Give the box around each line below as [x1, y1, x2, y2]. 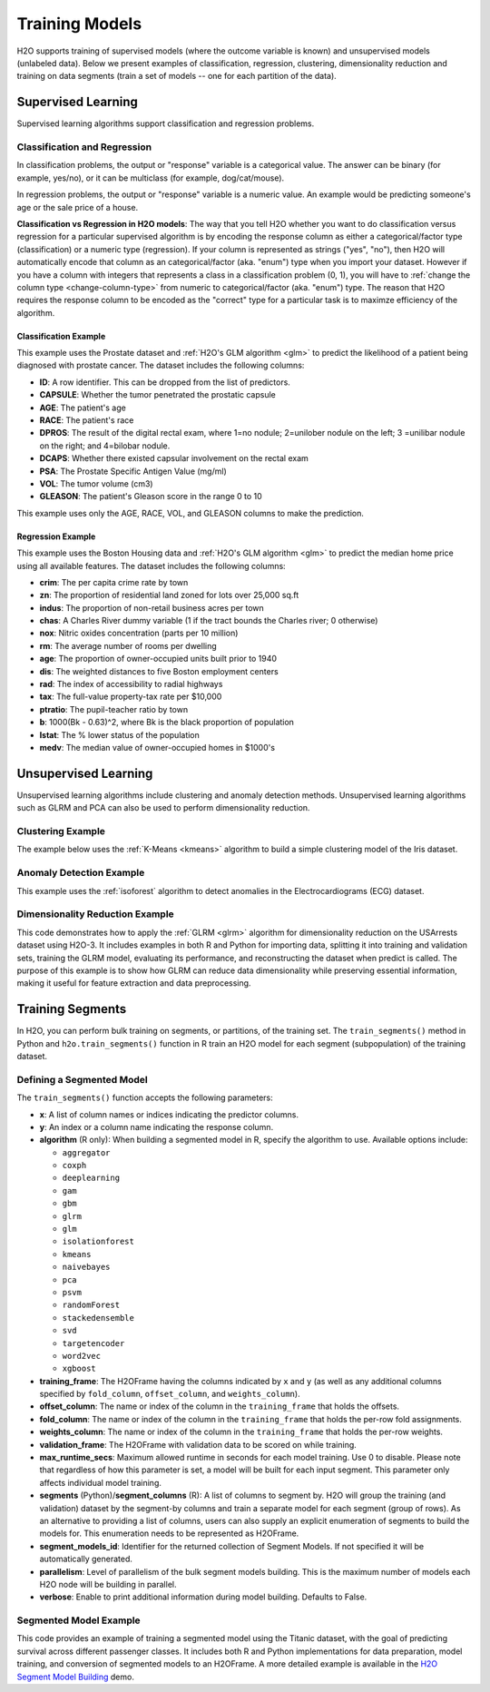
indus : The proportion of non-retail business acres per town [39, 602, 265, 613]
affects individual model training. [39, 1477, 162, 1488]
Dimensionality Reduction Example [16, 908, 174, 920]
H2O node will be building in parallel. [39, 1579, 177, 1589]
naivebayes [62, 1262, 111, 1273]
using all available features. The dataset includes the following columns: [16, 560, 286, 571]
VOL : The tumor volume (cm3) [39, 477, 153, 489]
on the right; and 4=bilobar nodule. [39, 440, 171, 451]
